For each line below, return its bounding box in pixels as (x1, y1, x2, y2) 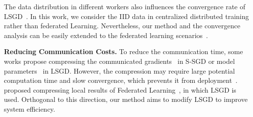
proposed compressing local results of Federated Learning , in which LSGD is (4, 84, 236, 95)
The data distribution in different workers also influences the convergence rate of (4, 1, 246, 11)
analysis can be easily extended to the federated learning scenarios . (4, 30, 208, 40)
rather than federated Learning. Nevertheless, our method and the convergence (4, 20, 240, 31)
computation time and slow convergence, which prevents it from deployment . (4, 75, 238, 85)
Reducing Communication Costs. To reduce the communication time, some (4, 46, 243, 57)
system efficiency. (4, 103, 55, 114)
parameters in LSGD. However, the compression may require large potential (4, 65, 235, 76)
